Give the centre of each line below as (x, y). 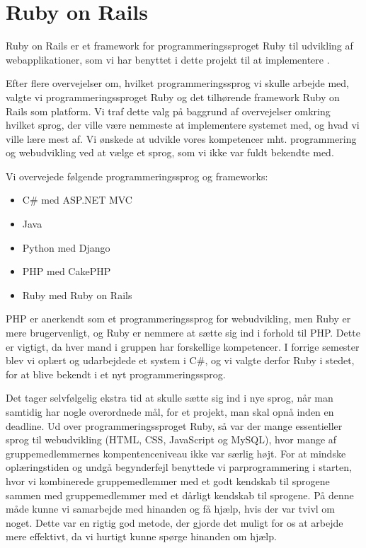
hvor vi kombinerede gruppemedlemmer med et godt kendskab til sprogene (168, 480)
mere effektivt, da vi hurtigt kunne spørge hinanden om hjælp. (141, 536)
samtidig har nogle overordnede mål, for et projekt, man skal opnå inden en (170, 412)
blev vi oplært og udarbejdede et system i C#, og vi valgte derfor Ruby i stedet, (180, 360)
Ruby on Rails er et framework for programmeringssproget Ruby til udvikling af (179, 46)
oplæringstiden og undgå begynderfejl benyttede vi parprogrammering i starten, (179, 467)
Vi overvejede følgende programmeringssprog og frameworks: (137, 176)
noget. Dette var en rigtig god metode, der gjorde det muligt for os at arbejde (175, 522)
